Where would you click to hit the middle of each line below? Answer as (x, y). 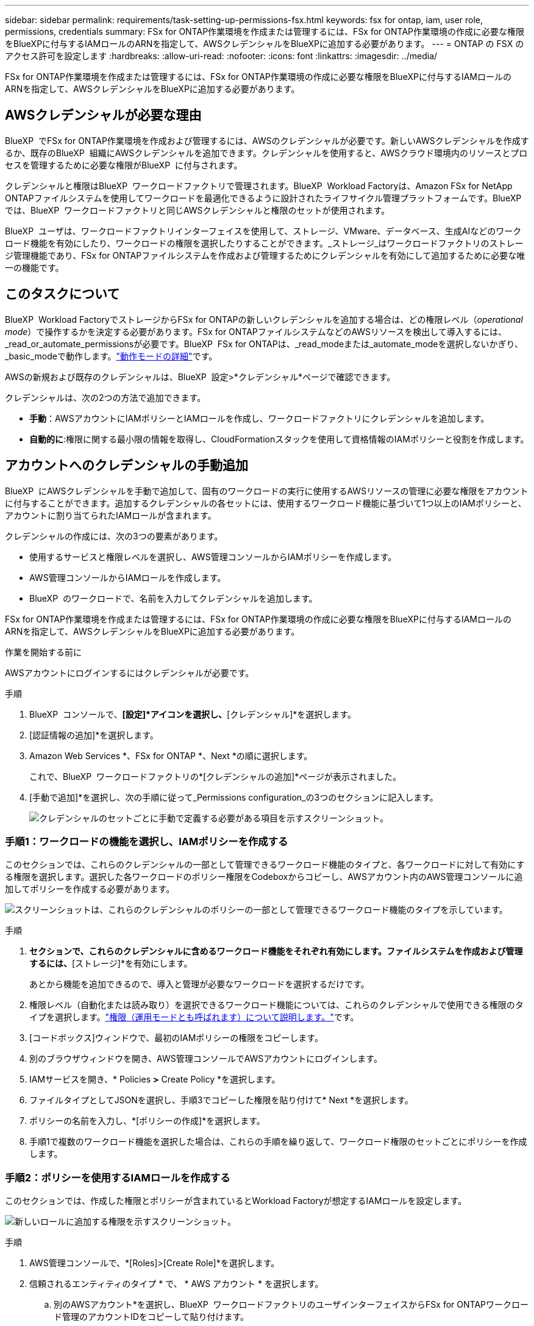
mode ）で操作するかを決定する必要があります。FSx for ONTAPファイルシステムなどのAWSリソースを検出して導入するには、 (256, 331)
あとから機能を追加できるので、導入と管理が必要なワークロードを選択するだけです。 (199, 984)
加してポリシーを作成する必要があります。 (90, 889)
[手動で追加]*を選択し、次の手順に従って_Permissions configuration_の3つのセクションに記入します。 (234, 797)
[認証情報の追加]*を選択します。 (94, 735)
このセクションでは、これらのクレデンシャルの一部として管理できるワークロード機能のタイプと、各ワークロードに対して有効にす (265, 865)
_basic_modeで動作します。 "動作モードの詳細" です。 (111, 356)
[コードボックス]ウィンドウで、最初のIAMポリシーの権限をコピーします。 (176, 1038)
